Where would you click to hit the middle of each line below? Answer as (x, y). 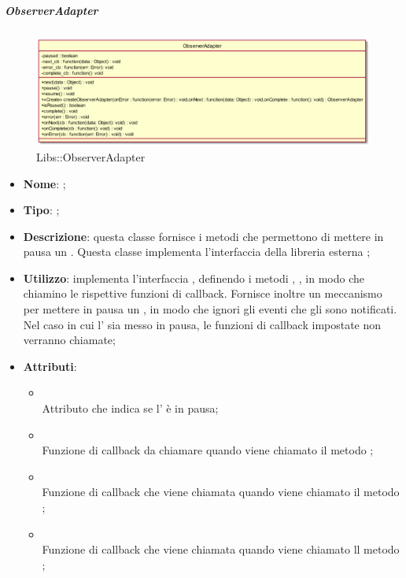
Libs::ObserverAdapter (91, 156)
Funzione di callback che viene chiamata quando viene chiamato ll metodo (221, 549)
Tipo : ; (41, 210)
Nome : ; (44, 183)
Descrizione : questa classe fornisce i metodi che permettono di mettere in (203, 236)
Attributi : (50, 366)
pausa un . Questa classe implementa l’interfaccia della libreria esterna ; (197, 252)
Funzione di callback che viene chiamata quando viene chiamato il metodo (221, 492)
